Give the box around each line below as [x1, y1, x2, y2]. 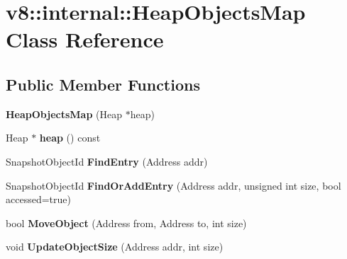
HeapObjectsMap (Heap [6, 106, 122, 121]
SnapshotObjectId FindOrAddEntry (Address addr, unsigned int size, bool [6, 178, 341, 192]
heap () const [39, 130, 101, 145]
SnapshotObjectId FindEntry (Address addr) [6, 154, 208, 168]
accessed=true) [6, 192, 71, 207]
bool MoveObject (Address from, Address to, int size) [6, 215, 247, 230]
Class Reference [6, 25, 164, 54]
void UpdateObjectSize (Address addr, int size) [6, 239, 224, 254]
